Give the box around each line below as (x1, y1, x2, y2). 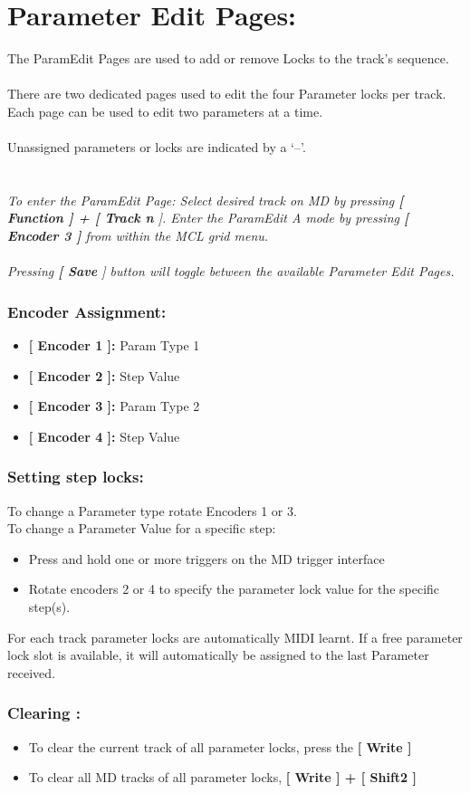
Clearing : (7, 702, 81, 724)
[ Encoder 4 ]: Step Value (28, 426, 180, 445)
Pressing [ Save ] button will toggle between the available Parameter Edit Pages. (7, 262, 455, 281)
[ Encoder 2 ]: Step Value (28, 366, 180, 385)
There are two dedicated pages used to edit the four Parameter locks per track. (7, 84, 446, 103)
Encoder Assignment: (7, 300, 167, 322)
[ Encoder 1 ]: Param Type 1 (28, 336, 200, 355)
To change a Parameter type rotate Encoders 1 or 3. (7, 501, 297, 520)
